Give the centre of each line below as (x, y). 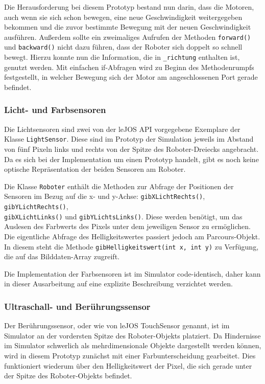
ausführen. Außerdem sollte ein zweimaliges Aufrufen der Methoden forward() (128, 37)
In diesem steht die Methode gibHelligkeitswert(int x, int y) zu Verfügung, (131, 246)
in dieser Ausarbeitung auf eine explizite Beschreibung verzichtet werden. (118, 284)
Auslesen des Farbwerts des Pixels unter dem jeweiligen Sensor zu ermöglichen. (127, 226)
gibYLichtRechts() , (36, 206)
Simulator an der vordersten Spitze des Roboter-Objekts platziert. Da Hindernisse (132, 335)
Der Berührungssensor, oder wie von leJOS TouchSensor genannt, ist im (117, 325)
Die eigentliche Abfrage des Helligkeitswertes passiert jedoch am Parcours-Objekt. (132, 236)
